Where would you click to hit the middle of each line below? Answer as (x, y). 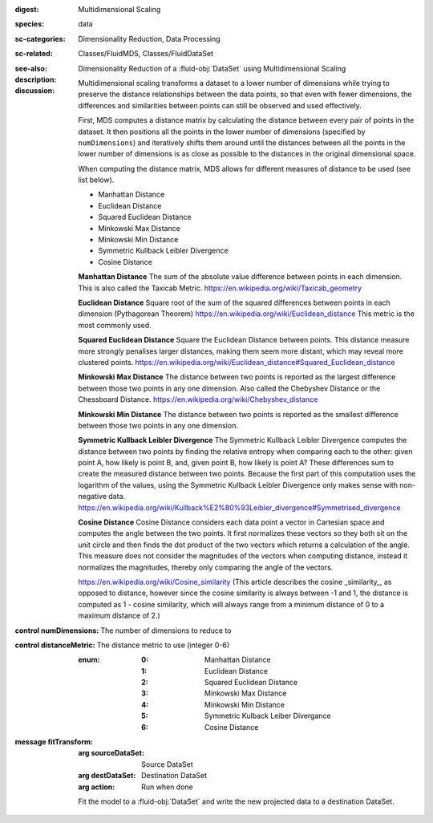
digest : (27, 9)
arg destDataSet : (107, 776)
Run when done (168, 787)
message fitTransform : (54, 742)
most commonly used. (115, 325)
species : (29, 24)
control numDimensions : (57, 630)
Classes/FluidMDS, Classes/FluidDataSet (146, 54)
